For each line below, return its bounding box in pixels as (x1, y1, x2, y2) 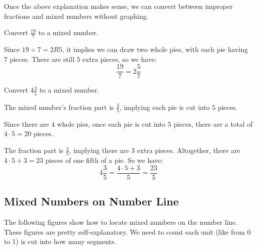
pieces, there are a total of (173, 118, 253, 129)
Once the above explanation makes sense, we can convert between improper (4, 1, 233, 11)
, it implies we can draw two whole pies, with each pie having (62, 44, 248, 54)
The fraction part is (4, 145, 64, 155)
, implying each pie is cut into (119, 101, 210, 112)
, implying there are (69, 145, 129, 155)
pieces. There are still (9, 53, 75, 64)
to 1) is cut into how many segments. (4, 236, 116, 247)
